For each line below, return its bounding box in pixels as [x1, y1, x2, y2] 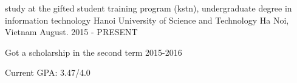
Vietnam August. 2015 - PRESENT [5, 25, 138, 38]
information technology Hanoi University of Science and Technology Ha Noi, [5, 13, 289, 26]
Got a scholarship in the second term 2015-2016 [5, 45, 182, 58]
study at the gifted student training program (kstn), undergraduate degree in [5, 2, 292, 14]
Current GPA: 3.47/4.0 [5, 66, 90, 79]
